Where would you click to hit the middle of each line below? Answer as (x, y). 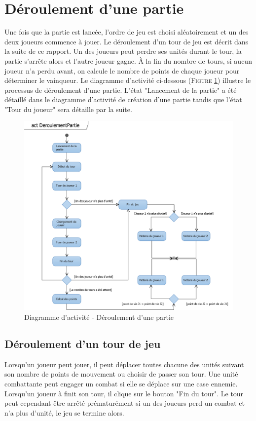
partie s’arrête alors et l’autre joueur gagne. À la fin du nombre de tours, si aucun (128, 60)
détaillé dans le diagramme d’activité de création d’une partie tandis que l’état (123, 99)
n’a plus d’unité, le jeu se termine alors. (64, 412)
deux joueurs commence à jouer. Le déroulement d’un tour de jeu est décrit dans (127, 41)
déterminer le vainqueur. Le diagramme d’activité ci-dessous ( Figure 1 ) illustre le (128, 80)
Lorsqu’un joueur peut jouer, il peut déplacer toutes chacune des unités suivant (124, 364)
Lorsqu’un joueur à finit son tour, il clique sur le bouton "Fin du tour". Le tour (124, 393)
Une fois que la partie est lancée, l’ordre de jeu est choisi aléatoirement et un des (127, 32)
